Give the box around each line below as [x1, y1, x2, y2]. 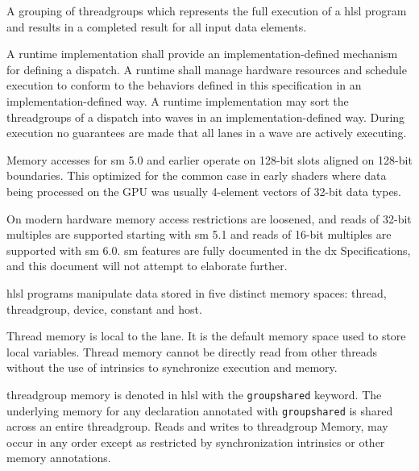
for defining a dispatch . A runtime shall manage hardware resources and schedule [6, 60, 407, 77]
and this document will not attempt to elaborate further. [6, 257, 288, 274]
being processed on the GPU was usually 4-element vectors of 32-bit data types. [6, 182, 402, 199]
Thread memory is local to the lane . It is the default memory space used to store [6, 327, 406, 344]
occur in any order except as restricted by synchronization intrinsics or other [6, 433, 385, 450]
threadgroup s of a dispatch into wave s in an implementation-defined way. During [6, 108, 405, 125]
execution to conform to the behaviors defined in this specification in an [6, 77, 362, 94]
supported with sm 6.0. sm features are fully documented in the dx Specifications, [6, 241, 411, 258]
